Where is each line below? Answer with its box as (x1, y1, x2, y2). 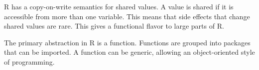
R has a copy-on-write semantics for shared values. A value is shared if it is (4, 1, 234, 11)
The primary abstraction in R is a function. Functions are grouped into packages (4, 37, 251, 47)
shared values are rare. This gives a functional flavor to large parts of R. (4, 21, 224, 31)
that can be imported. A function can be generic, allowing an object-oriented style (4, 47, 255, 57)
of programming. (4, 56, 55, 67)
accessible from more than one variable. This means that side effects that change (4, 11, 250, 21)
